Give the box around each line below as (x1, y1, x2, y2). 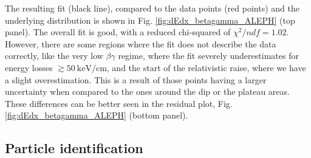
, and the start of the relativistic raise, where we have (106, 61, 306, 74)
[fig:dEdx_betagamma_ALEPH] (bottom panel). (5, 109, 188, 122)
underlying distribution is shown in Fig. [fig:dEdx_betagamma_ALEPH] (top (5, 13, 295, 26)
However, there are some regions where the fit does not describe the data (5, 37, 276, 50)
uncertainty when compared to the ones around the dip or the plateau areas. (5, 85, 290, 98)
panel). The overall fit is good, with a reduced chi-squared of (5, 26, 231, 38)
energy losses (5, 61, 53, 74)
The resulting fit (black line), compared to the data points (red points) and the (5, 2, 299, 14)
